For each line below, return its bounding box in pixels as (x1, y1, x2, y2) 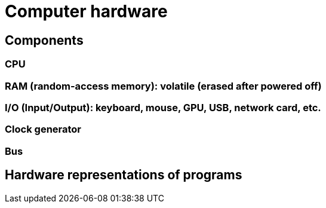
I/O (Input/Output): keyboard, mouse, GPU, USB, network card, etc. (5, 101, 321, 114)
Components (5, 32, 84, 48)
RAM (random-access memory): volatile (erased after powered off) (5, 79, 322, 92)
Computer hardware (5, 1, 168, 22)
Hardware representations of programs (5, 167, 242, 183)
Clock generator (5, 123, 82, 136)
